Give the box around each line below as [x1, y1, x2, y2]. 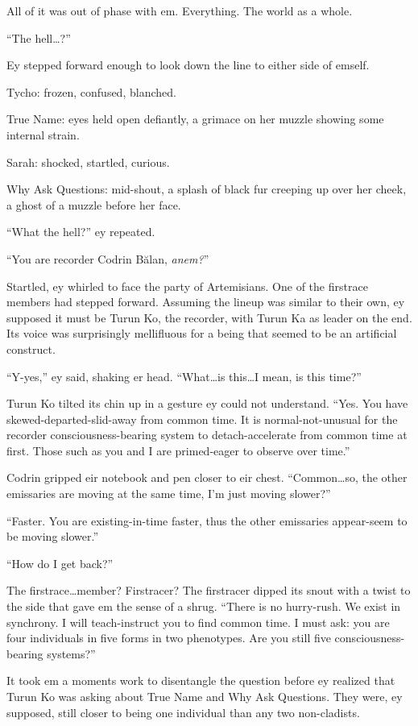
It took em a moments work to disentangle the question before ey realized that [6, 672, 395, 689]
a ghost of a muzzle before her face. [6, 196, 181, 213]
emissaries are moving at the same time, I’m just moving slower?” [6, 485, 331, 502]
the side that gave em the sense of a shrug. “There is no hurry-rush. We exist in [6, 598, 401, 615]
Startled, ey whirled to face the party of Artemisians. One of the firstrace [6, 277, 368, 294]
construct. [6, 340, 56, 357]
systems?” [47, 645, 96, 662]
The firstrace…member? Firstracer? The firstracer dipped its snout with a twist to [6, 582, 411, 599]
